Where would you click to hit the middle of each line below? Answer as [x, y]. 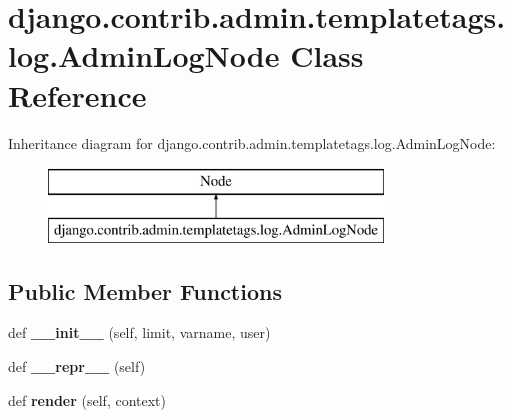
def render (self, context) [87, 399]
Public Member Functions [145, 290]
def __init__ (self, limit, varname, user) [139, 332]
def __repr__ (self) [77, 366]
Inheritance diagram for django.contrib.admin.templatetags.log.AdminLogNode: [252, 142]
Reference [77, 94]
